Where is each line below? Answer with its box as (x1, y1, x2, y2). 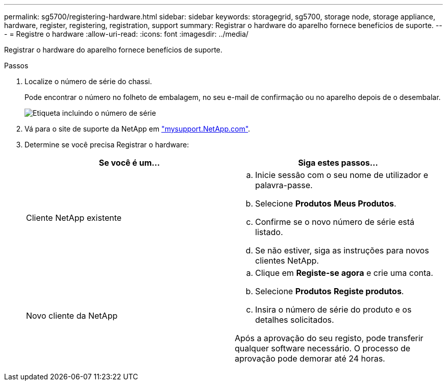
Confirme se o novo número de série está (255, 217, 414, 227)
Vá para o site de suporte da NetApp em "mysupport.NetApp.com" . (24, 124, 251, 133)
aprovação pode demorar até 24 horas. (235, 353, 385, 364)
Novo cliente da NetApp (26, 311, 118, 321)
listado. (255, 227, 283, 237)
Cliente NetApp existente (26, 213, 122, 223)
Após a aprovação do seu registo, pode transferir (235, 333, 424, 343)
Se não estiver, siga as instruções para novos (255, 245, 429, 255)
